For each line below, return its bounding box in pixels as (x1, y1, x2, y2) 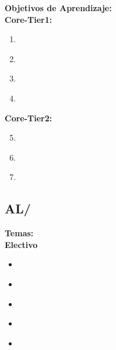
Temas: (5, 227, 34, 239)
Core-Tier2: (5, 111, 52, 124)
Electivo (5, 238, 38, 250)
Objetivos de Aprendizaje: (5, 2, 112, 13)
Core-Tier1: (5, 13, 52, 25)
